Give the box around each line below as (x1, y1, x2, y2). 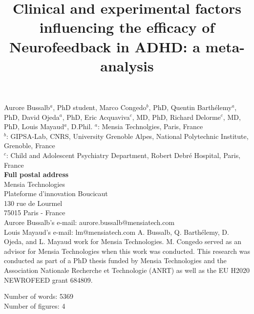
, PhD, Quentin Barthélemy (148, 102, 232, 112)
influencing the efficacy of (39, 17, 215, 37)
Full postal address (4, 169, 69, 179)
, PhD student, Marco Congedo (53, 102, 147, 112)
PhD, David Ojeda (4, 112, 60, 122)
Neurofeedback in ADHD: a (9, 36, 200, 56)
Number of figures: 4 (4, 300, 65, 311)
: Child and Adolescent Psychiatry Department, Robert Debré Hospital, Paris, (6, 150, 241, 160)
